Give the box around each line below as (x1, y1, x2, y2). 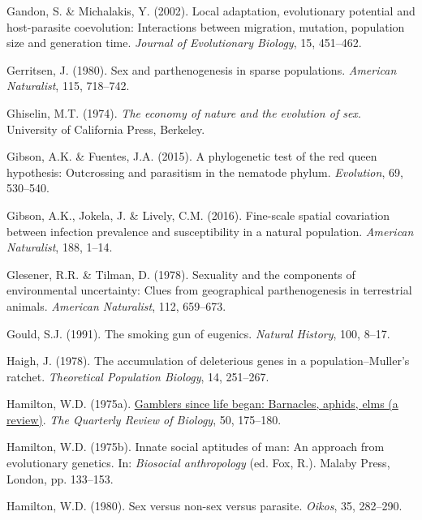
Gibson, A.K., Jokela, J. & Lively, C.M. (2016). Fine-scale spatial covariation (6, 206, 390, 223)
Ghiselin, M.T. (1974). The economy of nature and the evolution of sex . (6, 104, 361, 121)
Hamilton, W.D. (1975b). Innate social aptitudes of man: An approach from (6, 438, 385, 455)
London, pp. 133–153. (6, 470, 114, 487)
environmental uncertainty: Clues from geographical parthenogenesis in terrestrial (6, 281, 412, 299)
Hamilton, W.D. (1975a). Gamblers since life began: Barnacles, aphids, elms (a (6, 395, 398, 412)
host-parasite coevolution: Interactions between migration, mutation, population (6, 18, 405, 35)
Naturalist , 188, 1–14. (6, 239, 113, 256)
